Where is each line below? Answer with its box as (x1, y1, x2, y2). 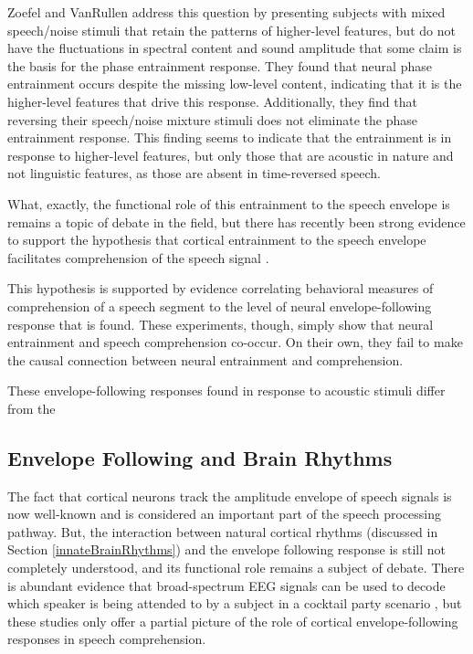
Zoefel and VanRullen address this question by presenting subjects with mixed (7, 3, 446, 21)
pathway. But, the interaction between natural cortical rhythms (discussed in (7, 522, 438, 541)
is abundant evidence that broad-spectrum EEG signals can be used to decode (7, 575, 446, 595)
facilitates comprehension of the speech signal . (7, 248, 269, 267)
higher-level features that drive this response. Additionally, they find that (7, 91, 417, 111)
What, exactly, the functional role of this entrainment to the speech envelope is (7, 194, 450, 213)
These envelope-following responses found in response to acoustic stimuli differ (7, 381, 446, 400)
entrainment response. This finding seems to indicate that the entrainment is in (7, 128, 452, 147)
